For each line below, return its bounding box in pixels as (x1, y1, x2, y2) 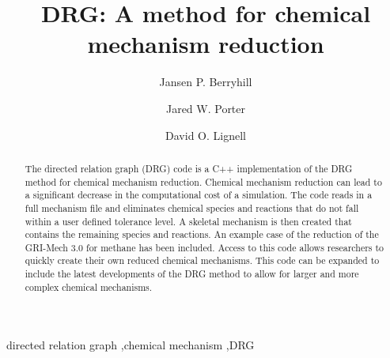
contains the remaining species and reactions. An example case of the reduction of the (25, 228, 379, 241)
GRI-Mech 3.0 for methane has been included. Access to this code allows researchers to (25, 240, 384, 254)
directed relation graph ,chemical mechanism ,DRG (6, 337, 255, 353)
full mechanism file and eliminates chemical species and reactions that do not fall (25, 201, 359, 214)
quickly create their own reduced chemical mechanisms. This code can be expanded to (25, 254, 380, 267)
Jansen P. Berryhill (159, 73, 252, 90)
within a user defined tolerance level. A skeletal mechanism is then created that (25, 214, 352, 228)
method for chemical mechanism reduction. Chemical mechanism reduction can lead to (25, 175, 382, 188)
